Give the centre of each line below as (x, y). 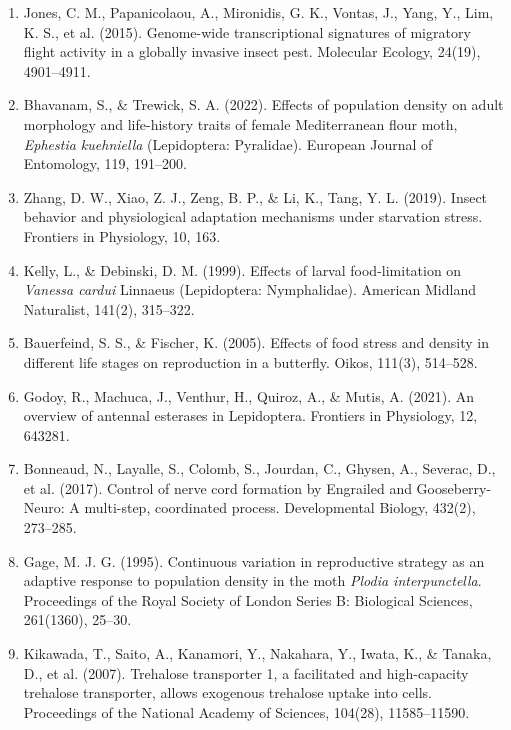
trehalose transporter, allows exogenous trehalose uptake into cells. (227, 692)
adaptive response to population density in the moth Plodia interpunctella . (252, 580)
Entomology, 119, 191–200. (105, 163)
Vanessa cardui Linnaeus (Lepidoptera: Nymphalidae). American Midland (249, 289)
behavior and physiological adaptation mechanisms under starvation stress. (253, 216)
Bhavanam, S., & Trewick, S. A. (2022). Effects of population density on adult (263, 104)
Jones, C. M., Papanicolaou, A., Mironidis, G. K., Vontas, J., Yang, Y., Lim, (258, 12)
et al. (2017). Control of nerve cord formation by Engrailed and (217, 487)
